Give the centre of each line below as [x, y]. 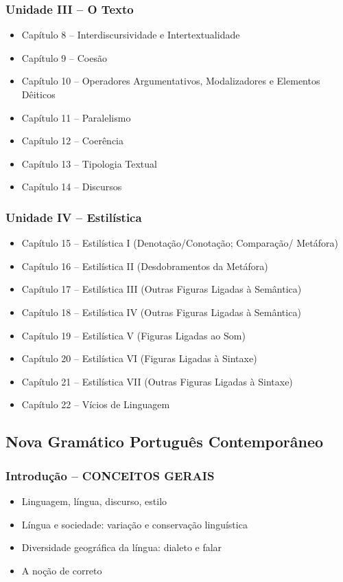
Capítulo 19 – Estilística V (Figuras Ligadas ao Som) [133, 335]
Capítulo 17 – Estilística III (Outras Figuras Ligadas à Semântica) [162, 289]
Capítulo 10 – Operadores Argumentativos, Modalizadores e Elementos [171, 81]
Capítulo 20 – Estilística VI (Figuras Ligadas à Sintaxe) [139, 358]
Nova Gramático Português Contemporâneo [165, 441]
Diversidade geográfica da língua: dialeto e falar [122, 547]
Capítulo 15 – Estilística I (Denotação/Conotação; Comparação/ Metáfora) [180, 243]
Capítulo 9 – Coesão [64, 57]
